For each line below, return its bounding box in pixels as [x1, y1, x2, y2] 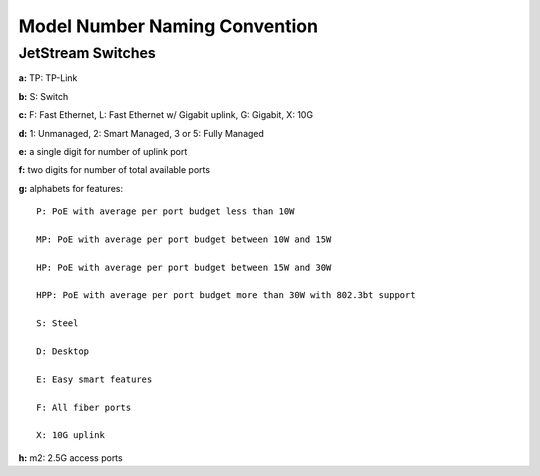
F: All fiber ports [36, 401, 132, 413]
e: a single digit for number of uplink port [18, 145, 188, 157]
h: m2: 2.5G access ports [18, 451, 124, 464]
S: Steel [36, 318, 79, 329]
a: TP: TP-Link [18, 72, 78, 84]
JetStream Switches [18, 44, 157, 62]
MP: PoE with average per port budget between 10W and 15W [36, 233, 332, 245]
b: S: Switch [18, 90, 69, 102]
